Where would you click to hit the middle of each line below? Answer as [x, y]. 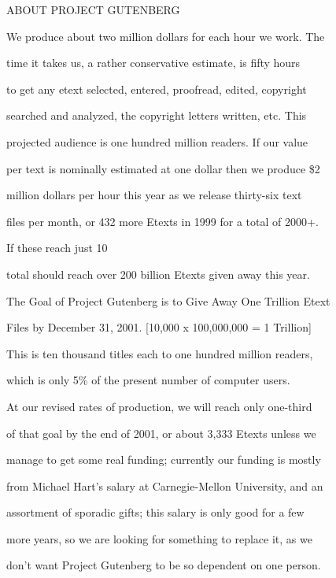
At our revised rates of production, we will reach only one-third [159, 406]
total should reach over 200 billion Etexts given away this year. [158, 274]
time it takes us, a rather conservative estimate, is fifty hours [153, 63]
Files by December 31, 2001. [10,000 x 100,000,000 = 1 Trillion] [159, 327]
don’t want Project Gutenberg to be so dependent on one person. [164, 565]
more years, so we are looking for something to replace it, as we [159, 538]
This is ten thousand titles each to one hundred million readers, [160, 353]
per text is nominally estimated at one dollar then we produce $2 [163, 168]
